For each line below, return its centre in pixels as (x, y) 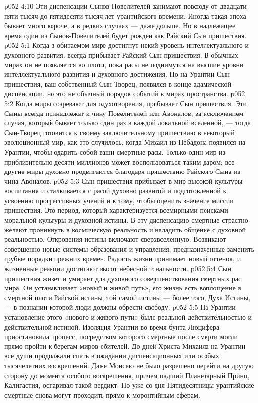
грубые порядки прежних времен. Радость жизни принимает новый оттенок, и (123, 259)
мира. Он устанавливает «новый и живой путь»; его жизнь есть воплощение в (123, 288)
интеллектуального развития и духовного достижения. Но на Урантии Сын (117, 74)
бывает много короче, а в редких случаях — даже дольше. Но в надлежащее (120, 26)
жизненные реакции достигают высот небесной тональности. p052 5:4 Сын (118, 268)
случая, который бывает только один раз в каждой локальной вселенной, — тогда (128, 123)
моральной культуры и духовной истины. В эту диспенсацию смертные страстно (126, 220)
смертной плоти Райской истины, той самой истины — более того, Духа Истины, (128, 297)
